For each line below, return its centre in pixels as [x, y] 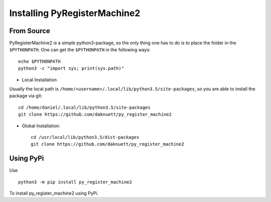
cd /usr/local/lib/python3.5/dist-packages [85, 137]
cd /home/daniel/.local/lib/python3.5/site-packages [84, 107]
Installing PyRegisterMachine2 [75, 13]
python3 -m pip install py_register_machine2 [75, 182]
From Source [30, 31]
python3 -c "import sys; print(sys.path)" [71, 68]
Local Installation [39, 80]
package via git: [26, 96]
